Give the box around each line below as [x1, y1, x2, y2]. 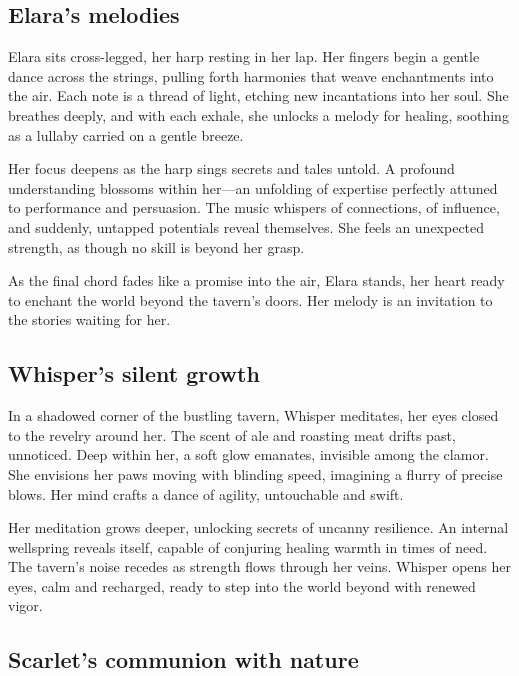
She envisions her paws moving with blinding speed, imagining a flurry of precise [8, 463, 503, 484]
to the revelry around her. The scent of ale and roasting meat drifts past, [8, 424, 456, 445]
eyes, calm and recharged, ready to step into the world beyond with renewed [8, 575, 476, 596]
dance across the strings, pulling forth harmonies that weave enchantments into [8, 65, 494, 86]
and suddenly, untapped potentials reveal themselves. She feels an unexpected [8, 216, 485, 237]
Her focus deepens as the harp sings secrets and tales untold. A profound [8, 158, 455, 179]
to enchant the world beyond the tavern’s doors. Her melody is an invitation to [8, 289, 493, 310]
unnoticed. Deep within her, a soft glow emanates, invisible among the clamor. [8, 444, 489, 465]
